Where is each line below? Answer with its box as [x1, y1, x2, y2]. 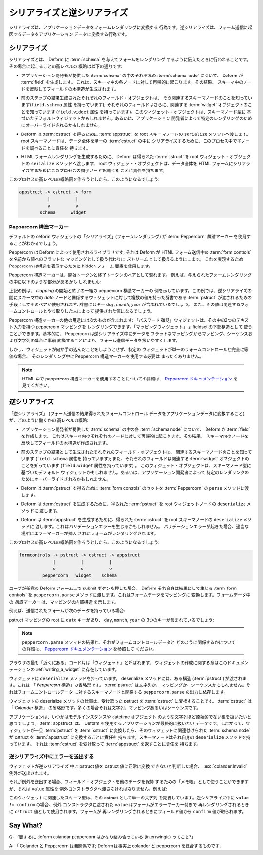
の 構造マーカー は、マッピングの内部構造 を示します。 [9, 599, 119, 605]
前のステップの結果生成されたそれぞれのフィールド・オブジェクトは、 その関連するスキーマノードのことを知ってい [21, 95, 253, 101]
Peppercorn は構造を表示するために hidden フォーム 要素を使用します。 [9, 263, 153, 269]
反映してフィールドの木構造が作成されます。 [21, 440, 111, 446]
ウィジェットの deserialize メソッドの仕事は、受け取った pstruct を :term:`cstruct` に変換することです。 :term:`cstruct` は [9, 698, 252, 704]
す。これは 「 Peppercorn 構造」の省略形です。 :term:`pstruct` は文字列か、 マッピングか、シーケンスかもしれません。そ [9, 682, 251, 688]
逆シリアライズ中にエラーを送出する [9, 753, 94, 760]
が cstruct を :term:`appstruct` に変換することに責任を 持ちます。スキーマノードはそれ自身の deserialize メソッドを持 [9, 734, 251, 740]
